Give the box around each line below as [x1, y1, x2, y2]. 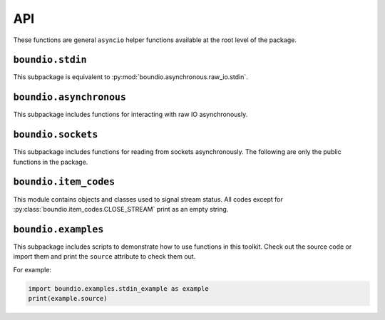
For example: [13, 265, 52, 274]
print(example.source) [28, 294, 108, 303]
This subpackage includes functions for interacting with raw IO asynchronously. [13, 110, 248, 119]
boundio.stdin [13, 54, 87, 66]
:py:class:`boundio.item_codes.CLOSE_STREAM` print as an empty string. [13, 205, 229, 213]
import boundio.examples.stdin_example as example [28, 284, 210, 292]
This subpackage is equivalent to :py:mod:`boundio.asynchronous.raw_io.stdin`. [13, 73, 249, 81]
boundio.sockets [13, 129, 98, 140]
